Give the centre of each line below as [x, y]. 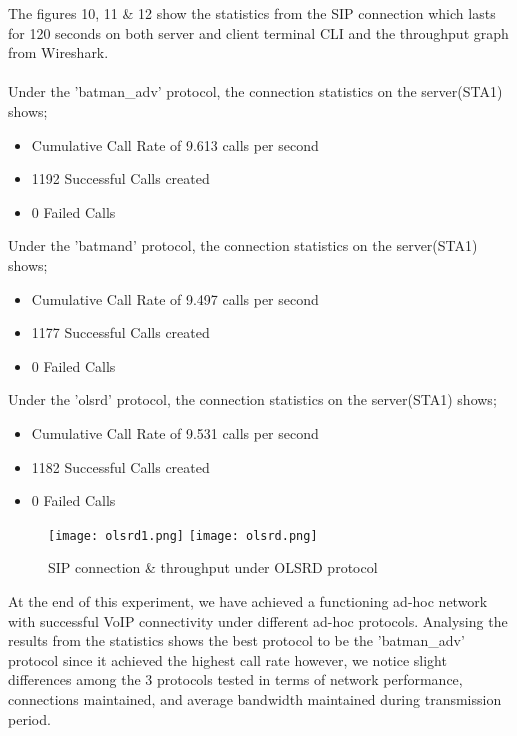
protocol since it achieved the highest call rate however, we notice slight [227, 659]
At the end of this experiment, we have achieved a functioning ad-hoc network [248, 600]
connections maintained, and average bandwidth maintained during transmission [255, 698]
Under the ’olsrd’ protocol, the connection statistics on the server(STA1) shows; [252, 399]
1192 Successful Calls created [120, 178]
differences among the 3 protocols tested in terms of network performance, [235, 679]
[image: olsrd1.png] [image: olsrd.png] [183, 535]
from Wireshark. [58, 52]
